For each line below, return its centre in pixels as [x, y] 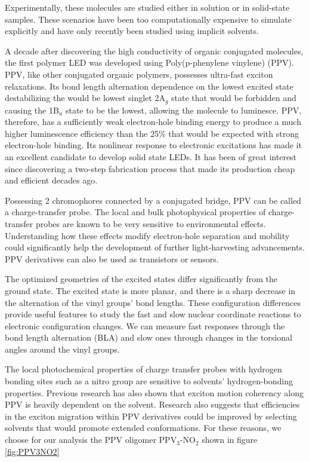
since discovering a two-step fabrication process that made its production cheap [150, 168]
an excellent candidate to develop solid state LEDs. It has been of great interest [151, 156]
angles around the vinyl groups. [62, 349]
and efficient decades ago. [51, 180]
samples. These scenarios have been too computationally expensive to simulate [148, 19]
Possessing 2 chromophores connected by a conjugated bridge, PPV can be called [153, 200]
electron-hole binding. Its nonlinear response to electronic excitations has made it [153, 145]
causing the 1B [32, 110]
